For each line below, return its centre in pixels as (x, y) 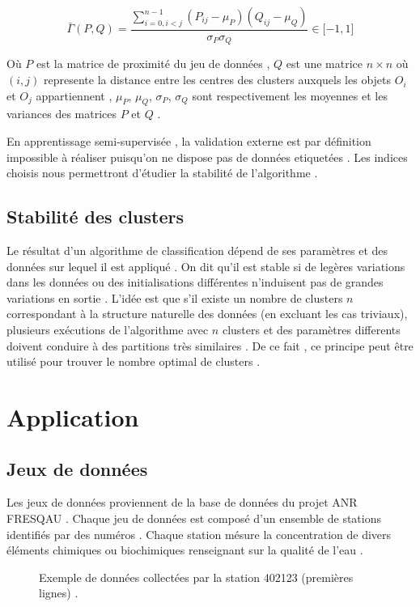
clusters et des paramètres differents (311, 330)
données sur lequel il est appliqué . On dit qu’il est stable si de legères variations (206, 266)
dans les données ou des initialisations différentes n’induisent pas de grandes (195, 282)
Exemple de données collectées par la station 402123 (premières (196, 577)
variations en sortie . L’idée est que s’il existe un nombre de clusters (175, 297)
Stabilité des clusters (95, 216)
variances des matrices (62, 114)
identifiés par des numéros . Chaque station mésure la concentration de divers (199, 534)
